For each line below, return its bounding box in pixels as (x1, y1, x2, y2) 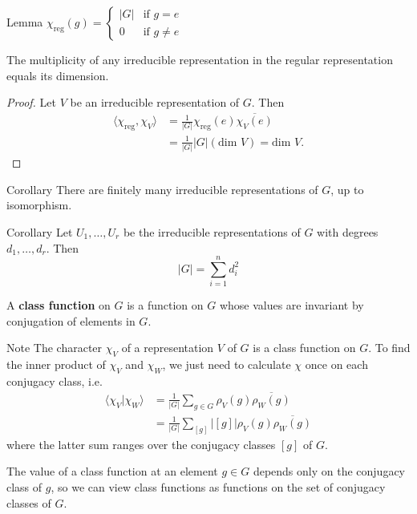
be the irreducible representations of (123, 223, 301, 240)
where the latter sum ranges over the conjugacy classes (6, 435, 276, 452)
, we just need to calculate (162, 356, 291, 373)
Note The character (6, 339, 103, 356)
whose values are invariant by (219, 297, 364, 314)
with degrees (317, 223, 379, 240)
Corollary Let (6, 223, 73, 240)
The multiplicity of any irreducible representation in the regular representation (6, 51, 393, 67)
